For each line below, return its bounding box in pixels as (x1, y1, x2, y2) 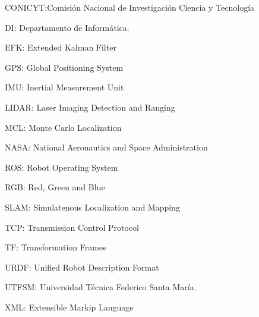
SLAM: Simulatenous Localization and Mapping (5, 200, 180, 213)
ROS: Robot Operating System (5, 161, 118, 173)
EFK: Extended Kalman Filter (5, 41, 116, 54)
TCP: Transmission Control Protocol (5, 221, 139, 233)
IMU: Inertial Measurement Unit (5, 81, 124, 93)
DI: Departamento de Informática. (5, 21, 129, 33)
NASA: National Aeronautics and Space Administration (5, 141, 208, 153)
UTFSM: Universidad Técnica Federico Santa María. (5, 281, 197, 293)
